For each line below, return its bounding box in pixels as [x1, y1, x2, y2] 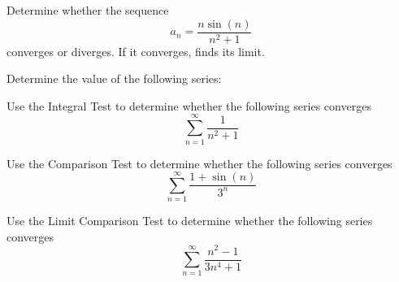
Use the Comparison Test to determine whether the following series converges [7, 154, 392, 171]
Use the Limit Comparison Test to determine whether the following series [7, 212, 373, 229]
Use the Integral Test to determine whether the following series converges [7, 97, 371, 114]
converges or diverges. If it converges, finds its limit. [7, 42, 265, 59]
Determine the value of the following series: [7, 70, 222, 87]
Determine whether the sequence [7, 2, 169, 18]
